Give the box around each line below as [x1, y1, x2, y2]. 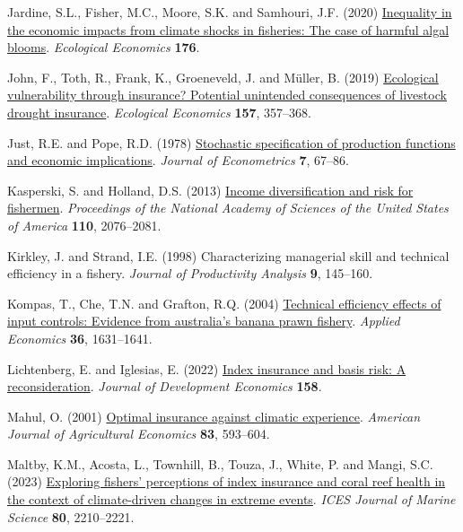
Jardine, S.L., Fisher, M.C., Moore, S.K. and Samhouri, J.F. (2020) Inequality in [7, 3, 452, 21]
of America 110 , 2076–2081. [7, 215, 162, 234]
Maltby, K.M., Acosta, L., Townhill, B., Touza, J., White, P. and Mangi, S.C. [7, 454, 433, 473]
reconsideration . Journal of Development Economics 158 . [7, 377, 322, 396]
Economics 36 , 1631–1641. [7, 328, 153, 347]
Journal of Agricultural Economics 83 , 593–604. [7, 424, 270, 443]
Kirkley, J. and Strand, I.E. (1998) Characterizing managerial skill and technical [7, 246, 450, 265]
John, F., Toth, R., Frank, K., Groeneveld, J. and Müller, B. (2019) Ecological [7, 67, 439, 86]
